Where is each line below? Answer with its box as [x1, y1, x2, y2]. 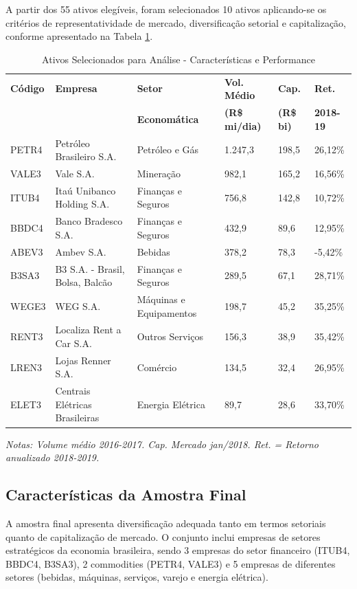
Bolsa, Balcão [55, 275, 113, 289]
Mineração [137, 166, 181, 180]
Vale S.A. [55, 166, 95, 180]
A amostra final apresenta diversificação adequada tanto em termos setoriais [5, 515, 326, 530]
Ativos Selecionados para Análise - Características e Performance [42, 52, 315, 66]
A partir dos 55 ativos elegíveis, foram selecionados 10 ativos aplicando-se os [5, 2, 327, 16]
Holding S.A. [55, 197, 110, 211]
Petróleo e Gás [137, 142, 199, 157]
